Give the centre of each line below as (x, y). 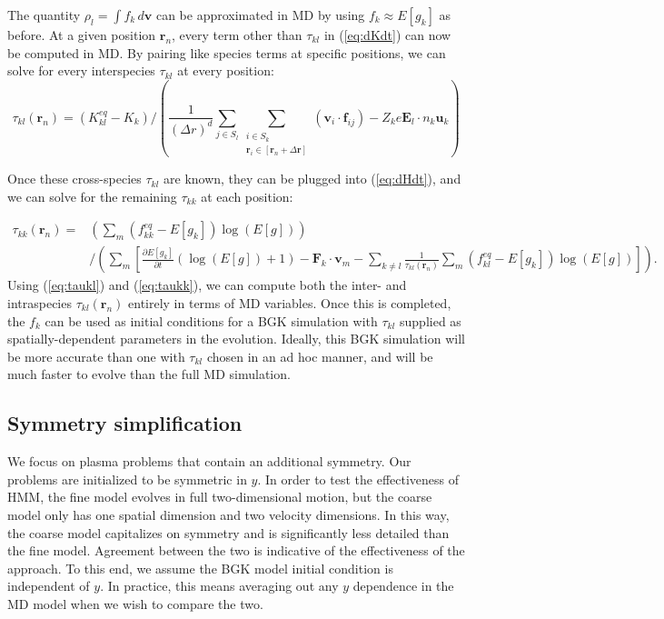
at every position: (226, 70)
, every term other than (237, 35)
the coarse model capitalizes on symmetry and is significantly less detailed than (228, 532)
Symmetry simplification (125, 423)
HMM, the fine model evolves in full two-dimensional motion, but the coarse (220, 497)
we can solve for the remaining (92, 196)
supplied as (431, 320)
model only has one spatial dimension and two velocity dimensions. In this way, (228, 514)
